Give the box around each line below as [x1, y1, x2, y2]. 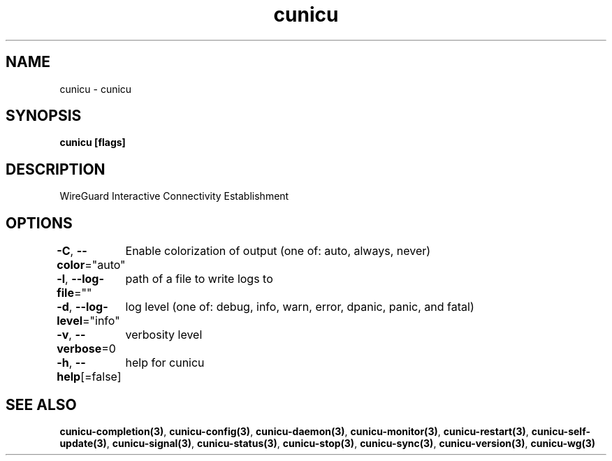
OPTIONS [6, 214, 73, 232]
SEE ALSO [6, 395, 77, 414]
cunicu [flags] [59, 136, 126, 149]
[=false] [80, 369, 122, 384]
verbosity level [125, 328, 203, 342]
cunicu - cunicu [59, 82, 132, 95]
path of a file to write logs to [125, 272, 273, 286]
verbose [57, 342, 102, 356]
